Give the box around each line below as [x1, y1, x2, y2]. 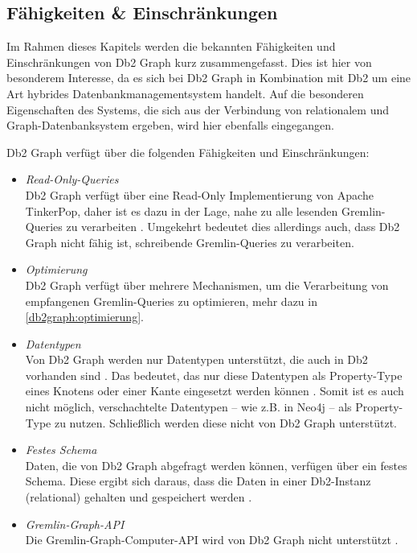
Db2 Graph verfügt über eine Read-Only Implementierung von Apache [25, 186, 374, 203]
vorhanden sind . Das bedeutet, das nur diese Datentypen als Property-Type [25, 366, 403, 383]
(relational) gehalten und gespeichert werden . [25, 489, 252, 506]
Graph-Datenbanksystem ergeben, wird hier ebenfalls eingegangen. [6, 117, 334, 134]
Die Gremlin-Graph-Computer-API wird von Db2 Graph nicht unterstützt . [25, 531, 399, 548]
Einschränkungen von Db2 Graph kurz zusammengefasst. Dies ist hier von [6, 53, 372, 70]
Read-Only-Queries [25, 171, 119, 188]
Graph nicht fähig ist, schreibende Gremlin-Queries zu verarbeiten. [25, 233, 354, 250]
